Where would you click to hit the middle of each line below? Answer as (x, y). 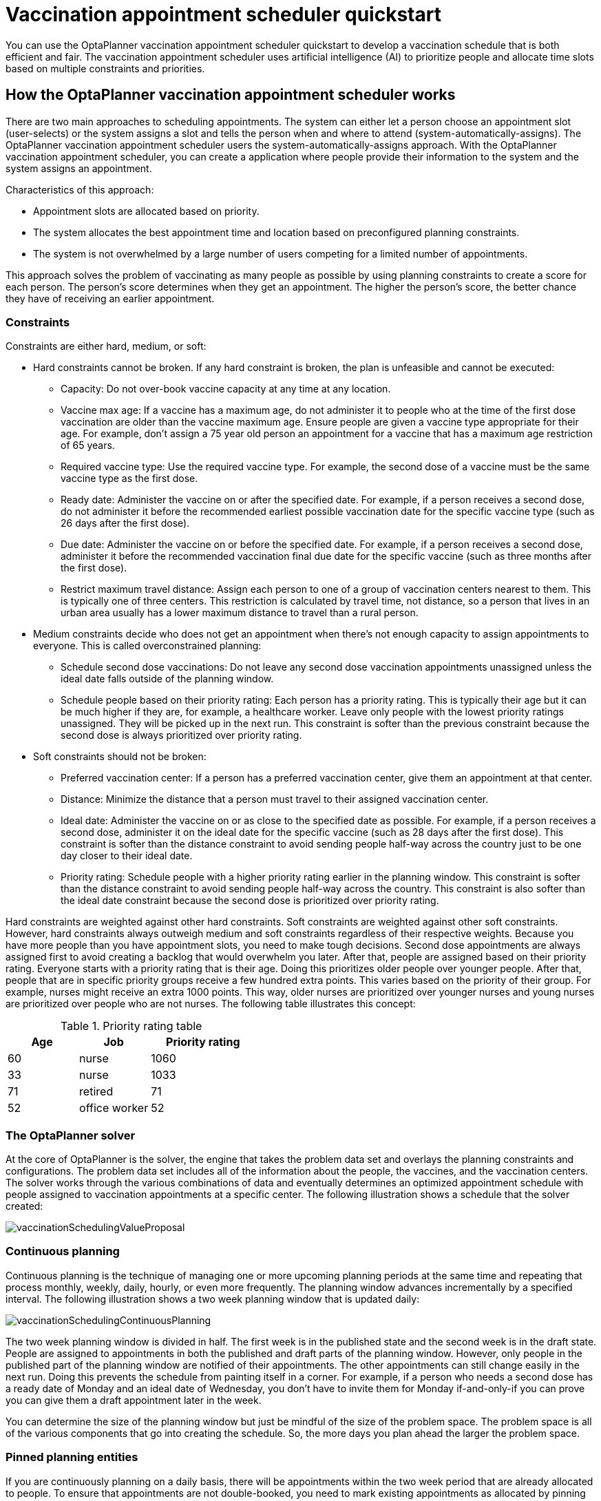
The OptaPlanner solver (71, 1135)
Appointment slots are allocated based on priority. (146, 211)
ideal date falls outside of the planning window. (167, 679)
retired (96, 1092)
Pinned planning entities (72, 1457)
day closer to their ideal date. (127, 856)
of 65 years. (88, 445)
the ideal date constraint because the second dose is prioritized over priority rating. (250, 901)
